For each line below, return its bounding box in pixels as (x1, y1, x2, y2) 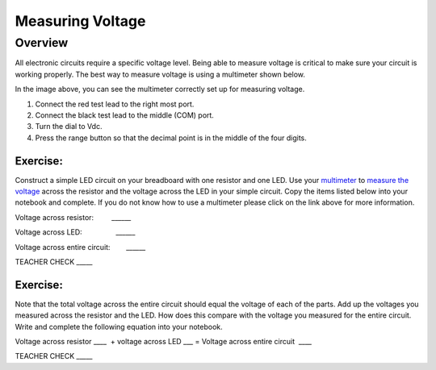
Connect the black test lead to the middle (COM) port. (35, 110, 214, 120)
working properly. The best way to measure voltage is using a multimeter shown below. (15, 69, 306, 79)
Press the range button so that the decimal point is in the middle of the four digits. (35, 133, 307, 143)
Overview (15, 35, 69, 50)
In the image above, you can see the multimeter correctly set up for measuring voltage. (15, 85, 305, 94)
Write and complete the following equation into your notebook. (15, 322, 224, 331)
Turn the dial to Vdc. (35, 122, 103, 131)
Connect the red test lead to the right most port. (35, 99, 195, 109)
